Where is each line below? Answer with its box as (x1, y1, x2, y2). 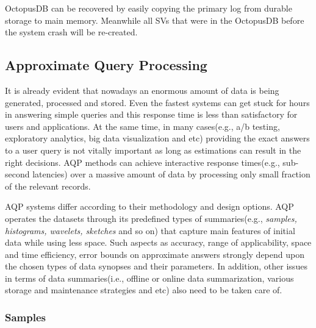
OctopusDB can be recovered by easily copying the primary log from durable (5, 2, 292, 14)
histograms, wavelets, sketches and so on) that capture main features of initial (5, 224, 295, 237)
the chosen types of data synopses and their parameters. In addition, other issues (5, 260, 307, 273)
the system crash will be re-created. (5, 26, 138, 38)
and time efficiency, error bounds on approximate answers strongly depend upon (5, 248, 304, 260)
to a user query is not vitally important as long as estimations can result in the (5, 143, 301, 156)
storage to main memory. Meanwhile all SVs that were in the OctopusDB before (5, 13, 304, 26)
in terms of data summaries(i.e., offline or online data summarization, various (5, 271, 294, 284)
